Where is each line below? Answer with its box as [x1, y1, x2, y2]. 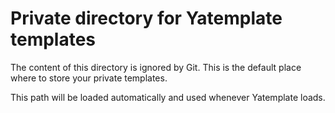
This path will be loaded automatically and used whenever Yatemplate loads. [10, 91, 326, 103]
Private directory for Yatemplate [10, 7, 283, 30]
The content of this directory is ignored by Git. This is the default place [10, 61, 302, 73]
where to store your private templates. [10, 72, 168, 84]
